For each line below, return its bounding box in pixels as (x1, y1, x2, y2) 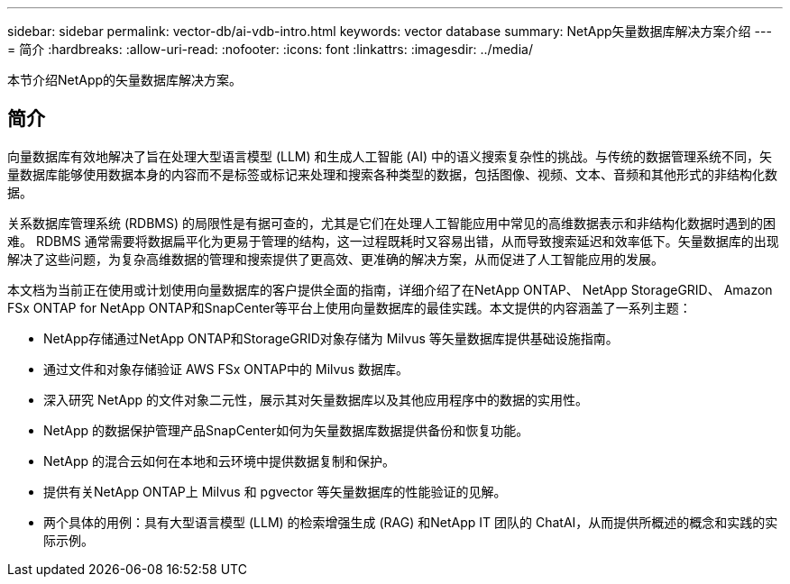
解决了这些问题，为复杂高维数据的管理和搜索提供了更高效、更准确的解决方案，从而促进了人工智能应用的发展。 (7, 251, 664, 267)
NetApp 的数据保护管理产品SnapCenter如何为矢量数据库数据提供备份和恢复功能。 (43, 422, 529, 438)
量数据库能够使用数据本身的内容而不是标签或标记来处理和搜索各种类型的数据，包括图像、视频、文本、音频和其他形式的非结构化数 (7, 166, 777, 182)
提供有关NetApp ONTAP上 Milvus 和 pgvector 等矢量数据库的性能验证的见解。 (43, 483, 507, 499)
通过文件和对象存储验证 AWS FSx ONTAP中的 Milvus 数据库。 (43, 360, 409, 377)
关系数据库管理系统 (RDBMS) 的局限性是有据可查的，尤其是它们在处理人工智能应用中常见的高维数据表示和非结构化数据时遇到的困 (7, 214, 776, 231)
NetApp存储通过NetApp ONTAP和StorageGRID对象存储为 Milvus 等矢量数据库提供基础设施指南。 (43, 330, 619, 346)
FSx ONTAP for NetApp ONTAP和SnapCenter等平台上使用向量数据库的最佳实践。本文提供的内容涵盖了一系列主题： (7, 299, 692, 315)
